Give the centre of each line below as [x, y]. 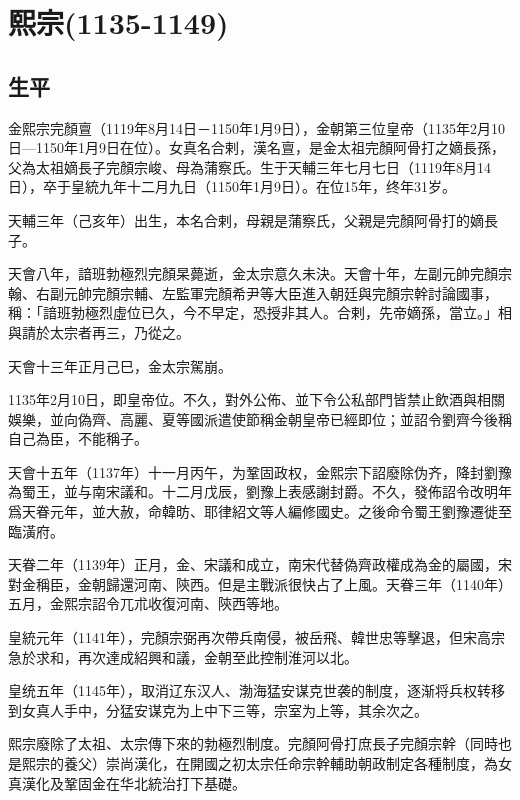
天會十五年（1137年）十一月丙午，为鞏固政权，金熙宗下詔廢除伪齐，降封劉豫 [260, 471]
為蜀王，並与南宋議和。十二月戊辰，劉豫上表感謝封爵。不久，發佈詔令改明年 [260, 491]
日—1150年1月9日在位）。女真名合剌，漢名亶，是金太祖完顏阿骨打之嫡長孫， [256, 147]
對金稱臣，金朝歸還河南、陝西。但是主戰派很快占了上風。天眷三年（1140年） [260, 583]
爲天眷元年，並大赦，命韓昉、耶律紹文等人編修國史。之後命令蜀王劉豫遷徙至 [260, 511]
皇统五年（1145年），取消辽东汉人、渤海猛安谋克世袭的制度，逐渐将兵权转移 [256, 690]
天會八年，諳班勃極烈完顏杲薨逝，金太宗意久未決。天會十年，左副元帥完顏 [253, 273]
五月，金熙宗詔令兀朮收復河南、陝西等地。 [148, 603]
